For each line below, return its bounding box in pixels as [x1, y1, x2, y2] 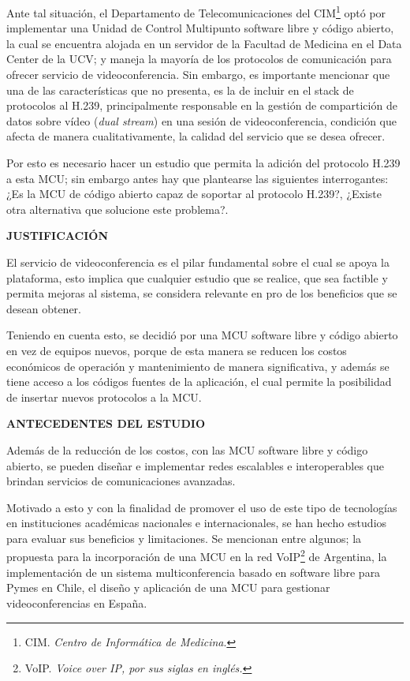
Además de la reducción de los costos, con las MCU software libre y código [6, 441, 368, 458]
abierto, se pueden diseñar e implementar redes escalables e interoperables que [6, 457, 384, 473]
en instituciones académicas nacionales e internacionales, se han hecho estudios [6, 514, 387, 531]
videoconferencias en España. [6, 594, 147, 611]
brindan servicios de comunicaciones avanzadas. [6, 473, 236, 489]
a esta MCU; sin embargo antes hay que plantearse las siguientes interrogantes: [6, 170, 389, 186]
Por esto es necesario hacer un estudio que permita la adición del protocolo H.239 [6, 155, 401, 170]
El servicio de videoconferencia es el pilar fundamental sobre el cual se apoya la [6, 253, 389, 270]
